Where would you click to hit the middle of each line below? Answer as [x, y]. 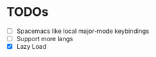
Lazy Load [31, 47]
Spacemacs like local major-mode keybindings [83, 31]
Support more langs [45, 39]
